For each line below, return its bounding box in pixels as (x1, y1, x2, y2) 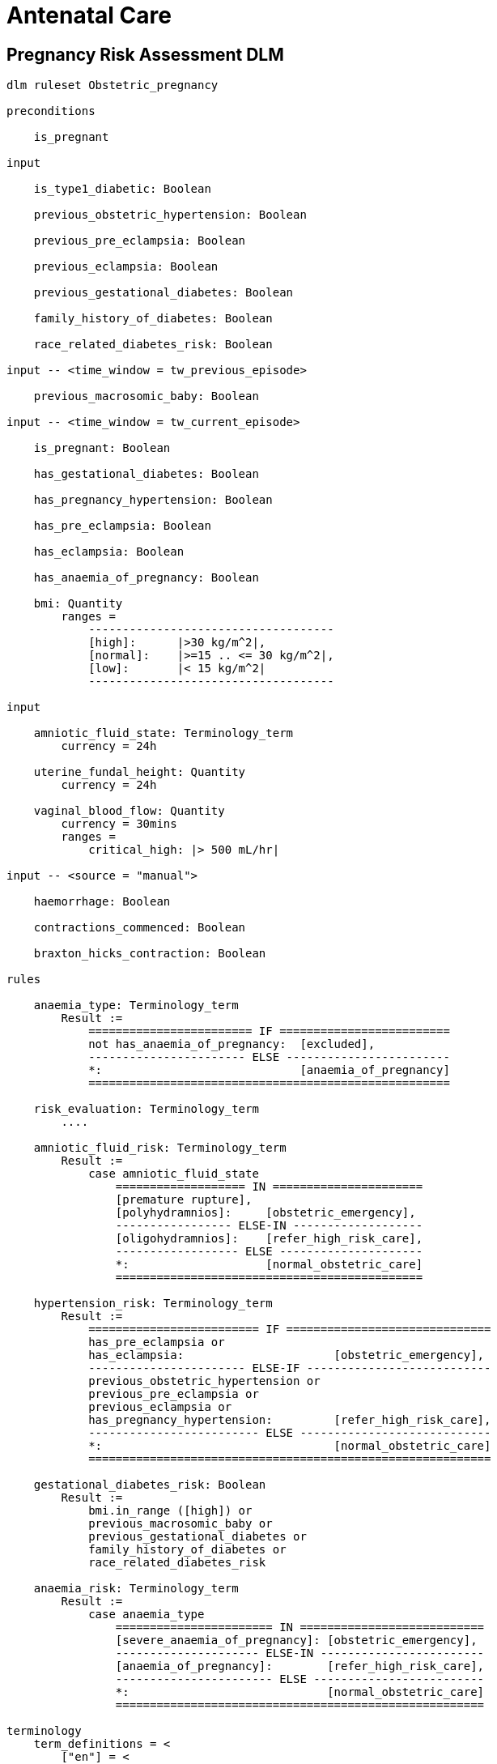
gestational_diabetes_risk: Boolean (33, 1478, 266, 1492)
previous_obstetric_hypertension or (88, 1374, 321, 1388)
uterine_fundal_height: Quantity (33, 765, 246, 779)
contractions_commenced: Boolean (33, 921, 246, 935)
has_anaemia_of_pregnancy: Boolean (33, 571, 259, 585)
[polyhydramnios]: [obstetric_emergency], (115, 1206, 416, 1220)
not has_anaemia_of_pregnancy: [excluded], (88, 1038, 376, 1051)
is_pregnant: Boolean (33, 441, 171, 455)
